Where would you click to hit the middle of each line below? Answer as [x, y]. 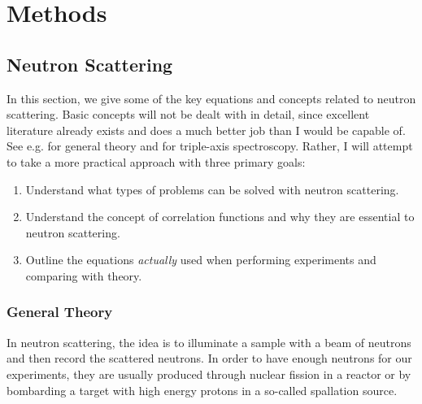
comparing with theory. [84, 275]
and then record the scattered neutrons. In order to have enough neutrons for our [209, 358]
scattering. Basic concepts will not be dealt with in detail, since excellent [188, 114]
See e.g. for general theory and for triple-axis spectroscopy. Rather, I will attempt [210, 146]
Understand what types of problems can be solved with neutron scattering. [212, 189]
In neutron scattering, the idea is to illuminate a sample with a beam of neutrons [209, 342]
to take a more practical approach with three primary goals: [156, 161]
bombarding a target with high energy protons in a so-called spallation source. [202, 390]
